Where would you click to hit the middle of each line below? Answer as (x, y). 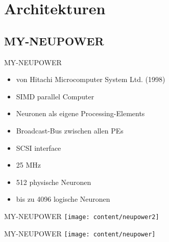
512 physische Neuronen (54, 182)
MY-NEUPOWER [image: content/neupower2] (82, 216)
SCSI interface (39, 147)
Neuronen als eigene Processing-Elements (80, 113)
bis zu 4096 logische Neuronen (63, 199)
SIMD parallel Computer (55, 96)
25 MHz (29, 165)
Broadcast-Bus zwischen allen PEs (70, 130)
